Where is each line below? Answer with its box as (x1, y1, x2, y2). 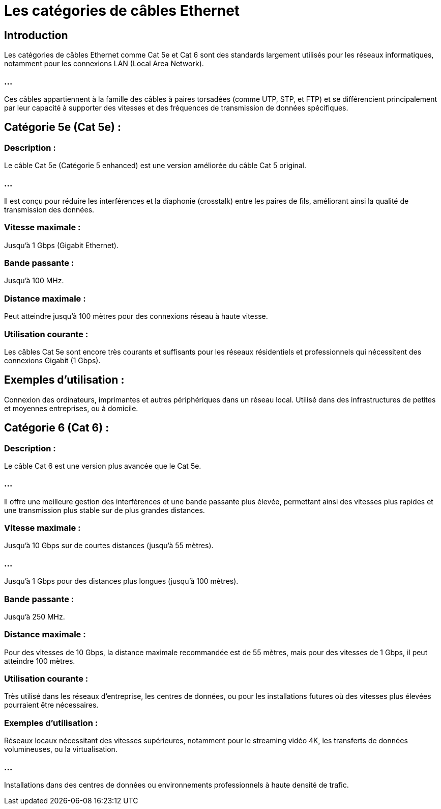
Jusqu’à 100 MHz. (4, 276, 64, 285)
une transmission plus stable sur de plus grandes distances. (4, 505, 205, 515)
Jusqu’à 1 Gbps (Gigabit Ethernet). (4, 240, 119, 250)
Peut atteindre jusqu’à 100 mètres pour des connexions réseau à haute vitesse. (4, 312, 268, 321)
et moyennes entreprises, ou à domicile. (4, 403, 138, 413)
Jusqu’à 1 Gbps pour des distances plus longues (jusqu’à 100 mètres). (4, 577, 239, 586)
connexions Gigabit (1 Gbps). (4, 356, 101, 365)
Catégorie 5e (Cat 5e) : (4, 121, 122, 134)
